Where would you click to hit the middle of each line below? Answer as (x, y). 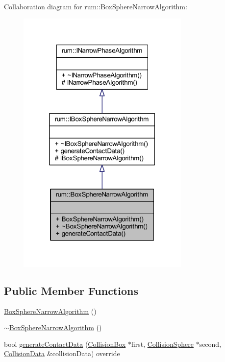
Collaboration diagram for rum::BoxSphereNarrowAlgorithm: (96, 6)
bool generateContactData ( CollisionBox (65, 344)
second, (210, 344)
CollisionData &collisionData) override (62, 353)
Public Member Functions (71, 290)
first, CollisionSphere (162, 344)
